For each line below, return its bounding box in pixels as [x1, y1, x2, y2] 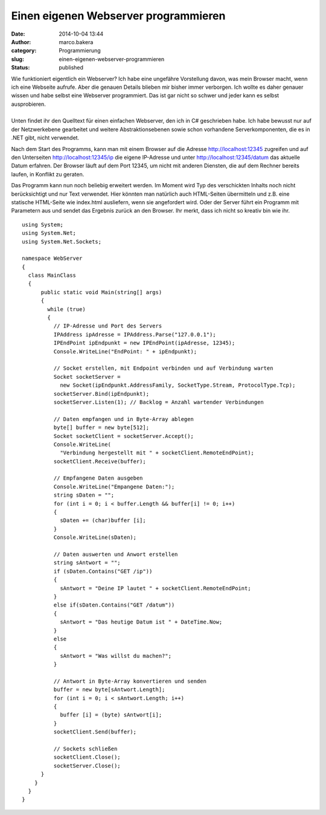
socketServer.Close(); [53, 762, 121, 769]
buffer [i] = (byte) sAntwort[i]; [60, 712, 162, 718]
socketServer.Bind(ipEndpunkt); [53, 390, 150, 397]
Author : [11, 38, 31, 45]
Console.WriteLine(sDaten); [53, 534, 137, 541]
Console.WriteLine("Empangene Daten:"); [53, 483, 175, 490]
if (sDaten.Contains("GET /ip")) [53, 568, 153, 575]
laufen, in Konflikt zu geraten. [11, 170, 85, 178]
